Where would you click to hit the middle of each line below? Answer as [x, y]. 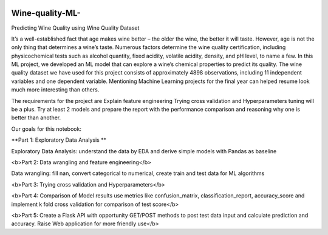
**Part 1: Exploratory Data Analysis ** [59, 140]
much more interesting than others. [55, 90]
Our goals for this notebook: [46, 129]
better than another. [36, 117]
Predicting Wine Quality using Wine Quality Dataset [75, 28]
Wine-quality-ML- [46, 13]
